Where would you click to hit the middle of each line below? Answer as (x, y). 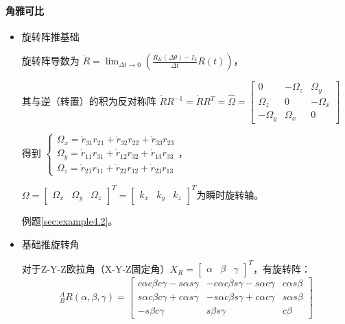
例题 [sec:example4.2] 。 (70, 220)
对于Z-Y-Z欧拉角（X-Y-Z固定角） (96, 268)
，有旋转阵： (282, 268)
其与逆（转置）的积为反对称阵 (89, 101)
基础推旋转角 (50, 244)
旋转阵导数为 (50, 61)
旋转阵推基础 (50, 36)
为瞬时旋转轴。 (230, 194)
